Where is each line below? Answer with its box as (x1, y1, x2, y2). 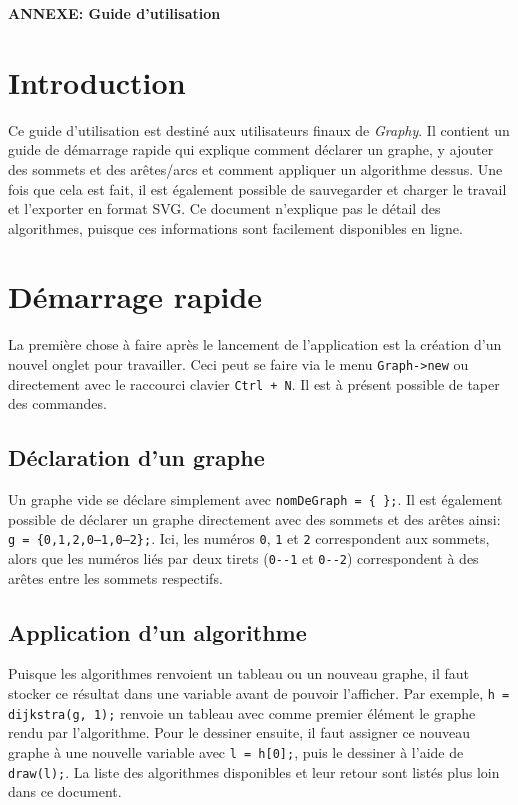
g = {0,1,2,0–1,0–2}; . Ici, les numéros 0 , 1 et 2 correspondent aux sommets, (8, 528, 490, 549)
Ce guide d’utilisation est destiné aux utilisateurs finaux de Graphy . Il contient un (8, 119, 510, 140)
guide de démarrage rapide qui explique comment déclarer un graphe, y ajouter (8, 139, 494, 160)
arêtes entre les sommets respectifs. (8, 567, 223, 588)
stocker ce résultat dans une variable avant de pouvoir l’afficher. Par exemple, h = (8, 683, 510, 704)
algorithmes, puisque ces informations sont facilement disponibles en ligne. (8, 217, 463, 238)
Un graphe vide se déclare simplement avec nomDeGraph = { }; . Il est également (8, 489, 503, 510)
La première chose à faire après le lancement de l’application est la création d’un (8, 334, 502, 355)
